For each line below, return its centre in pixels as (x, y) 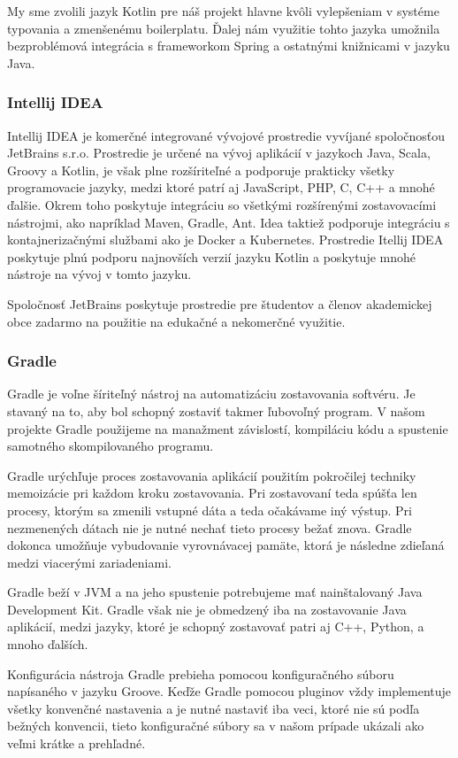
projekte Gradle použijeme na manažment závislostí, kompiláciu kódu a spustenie (228, 428)
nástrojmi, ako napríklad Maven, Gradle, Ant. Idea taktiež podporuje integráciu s (229, 222)
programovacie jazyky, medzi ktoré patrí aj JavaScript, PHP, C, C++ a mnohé (221, 187)
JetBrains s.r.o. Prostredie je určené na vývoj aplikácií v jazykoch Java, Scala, (219, 153)
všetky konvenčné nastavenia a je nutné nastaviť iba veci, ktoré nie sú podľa (214, 708)
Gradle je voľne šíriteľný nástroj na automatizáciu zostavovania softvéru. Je (211, 394)
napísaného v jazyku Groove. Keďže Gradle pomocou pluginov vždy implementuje (229, 691)
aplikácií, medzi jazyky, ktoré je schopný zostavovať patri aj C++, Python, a (216, 627)
